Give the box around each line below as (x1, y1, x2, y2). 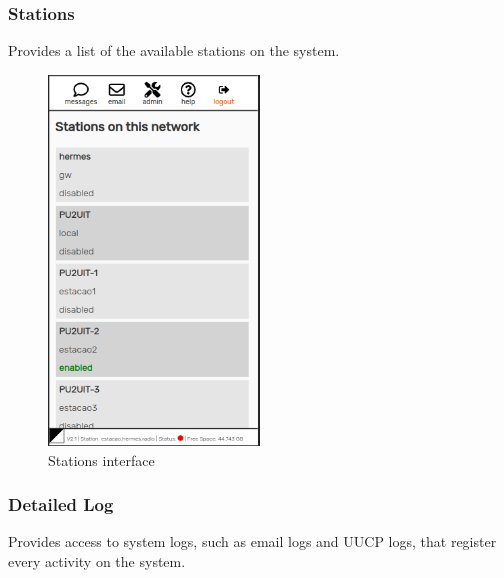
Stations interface (48, 449, 155, 470)
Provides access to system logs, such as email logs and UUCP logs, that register (8, 531, 497, 552)
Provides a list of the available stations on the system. (8, 40, 340, 61)
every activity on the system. (8, 550, 186, 571)
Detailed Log (8, 492, 114, 517)
